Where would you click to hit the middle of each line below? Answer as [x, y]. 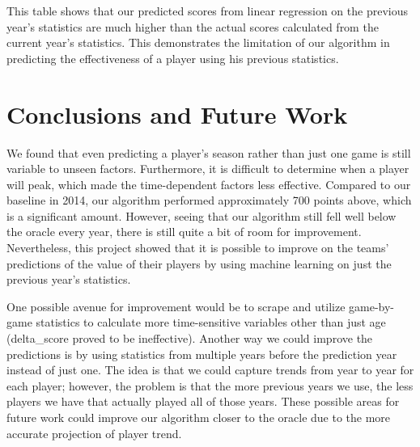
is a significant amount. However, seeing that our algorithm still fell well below [202, 215]
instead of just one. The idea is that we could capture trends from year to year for [210, 370]
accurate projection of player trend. [94, 433]
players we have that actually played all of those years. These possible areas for [203, 401]
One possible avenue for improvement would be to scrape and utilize [176, 306]
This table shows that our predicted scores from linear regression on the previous [207, 11]
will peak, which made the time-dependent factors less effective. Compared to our [209, 184]
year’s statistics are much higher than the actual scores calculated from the [193, 26]
